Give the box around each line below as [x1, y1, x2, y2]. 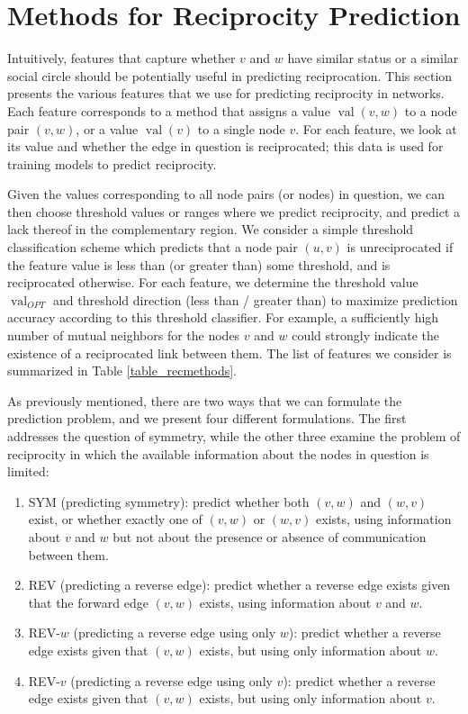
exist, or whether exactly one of [28, 510, 202, 529]
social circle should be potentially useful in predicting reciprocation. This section [7, 66, 453, 85]
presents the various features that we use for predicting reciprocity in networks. [7, 84, 445, 103]
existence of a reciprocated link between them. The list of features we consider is [7, 343, 452, 362]
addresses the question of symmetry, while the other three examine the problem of [7, 427, 461, 445]
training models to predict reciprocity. [7, 154, 217, 173]
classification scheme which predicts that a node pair [7, 238, 298, 257]
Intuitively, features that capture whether [7, 49, 236, 68]
